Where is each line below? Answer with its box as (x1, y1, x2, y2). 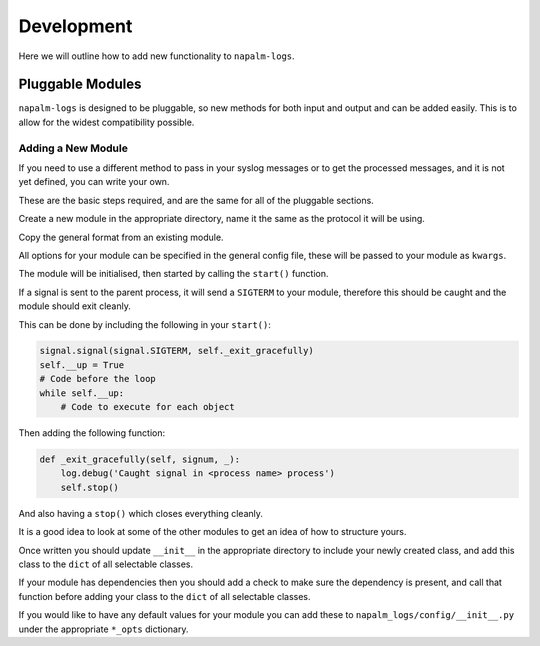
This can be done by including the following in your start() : (18, 318, 272, 330)
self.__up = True (39, 359, 125, 370)
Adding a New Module (18, 141, 129, 155)
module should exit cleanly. (18, 300, 132, 312)
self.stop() (60, 481, 120, 493)
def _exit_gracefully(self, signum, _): (39, 454, 240, 465)
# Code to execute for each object (60, 401, 235, 413)
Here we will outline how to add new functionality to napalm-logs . (18, 50, 295, 62)
